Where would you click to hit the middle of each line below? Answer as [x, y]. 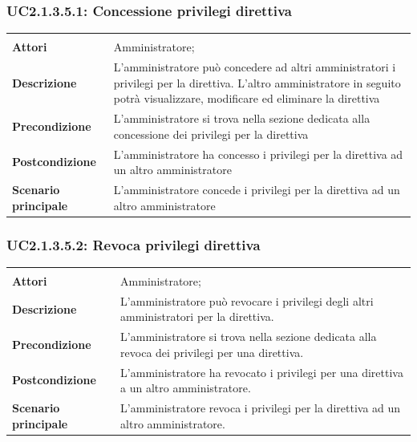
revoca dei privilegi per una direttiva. [212, 352]
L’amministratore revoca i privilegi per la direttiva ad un [261, 408]
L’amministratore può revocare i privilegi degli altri [247, 300]
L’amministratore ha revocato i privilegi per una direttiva [262, 372]
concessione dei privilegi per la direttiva [211, 134]
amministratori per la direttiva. [197, 316]
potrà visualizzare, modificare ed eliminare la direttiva [247, 98]
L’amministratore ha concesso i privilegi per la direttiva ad [258, 154]
